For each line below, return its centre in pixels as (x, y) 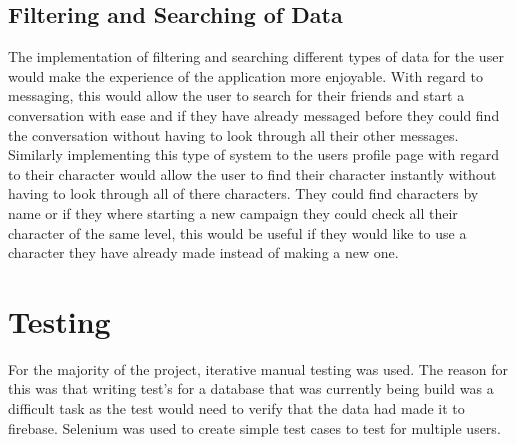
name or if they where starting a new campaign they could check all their (233, 212)
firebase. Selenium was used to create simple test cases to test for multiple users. (254, 427)
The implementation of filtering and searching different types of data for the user (256, 56)
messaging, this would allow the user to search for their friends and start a (236, 95)
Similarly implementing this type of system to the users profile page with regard (253, 154)
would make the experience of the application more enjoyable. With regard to (245, 75)
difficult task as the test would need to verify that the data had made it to (236, 408)
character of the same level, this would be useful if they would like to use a (237, 232)
